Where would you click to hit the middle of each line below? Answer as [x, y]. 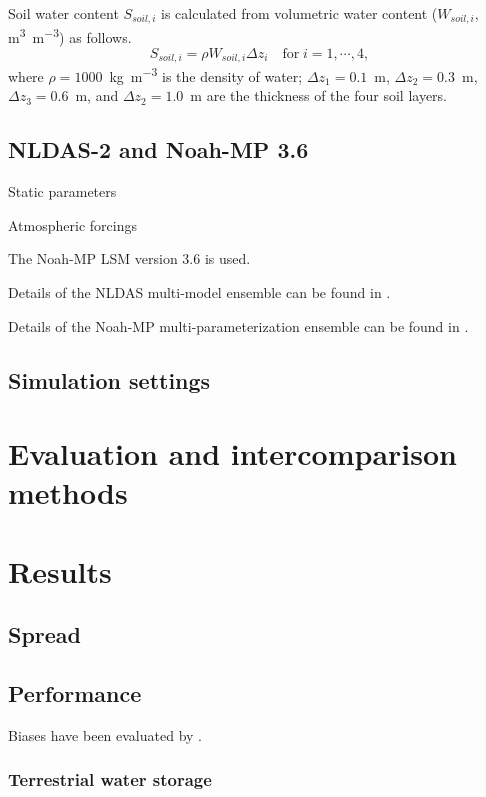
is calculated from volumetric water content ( [299, 13]
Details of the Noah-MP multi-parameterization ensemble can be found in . [238, 325]
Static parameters [62, 191]
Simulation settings [109, 379]
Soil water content [63, 13]
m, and [97, 95]
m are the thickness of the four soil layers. [319, 95]
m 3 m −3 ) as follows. [70, 36]
